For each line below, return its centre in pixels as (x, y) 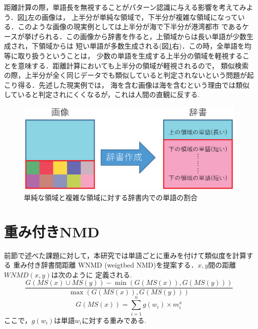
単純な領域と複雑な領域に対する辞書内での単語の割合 (111, 197)
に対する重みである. (114, 320)
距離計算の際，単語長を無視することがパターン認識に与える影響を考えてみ (125, 7)
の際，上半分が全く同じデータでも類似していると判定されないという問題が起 (129, 75)
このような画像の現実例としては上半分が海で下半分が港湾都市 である (130, 27)
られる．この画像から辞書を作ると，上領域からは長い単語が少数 (142, 36)
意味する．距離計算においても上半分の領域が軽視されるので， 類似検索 (133, 65)
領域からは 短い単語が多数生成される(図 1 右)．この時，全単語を (141, 46)
